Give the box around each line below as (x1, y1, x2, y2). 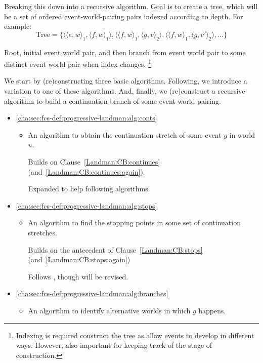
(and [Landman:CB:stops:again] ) (28, 254, 130, 265)
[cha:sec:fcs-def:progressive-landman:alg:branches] (16, 288, 168, 299)
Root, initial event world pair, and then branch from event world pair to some (4, 47, 246, 57)
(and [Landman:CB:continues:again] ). (28, 166, 145, 177)
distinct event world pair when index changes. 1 (4, 57, 151, 69)
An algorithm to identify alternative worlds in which (28, 305, 191, 315)
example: (4, 21, 32, 31)
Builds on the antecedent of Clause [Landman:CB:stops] (28, 244, 203, 255)
